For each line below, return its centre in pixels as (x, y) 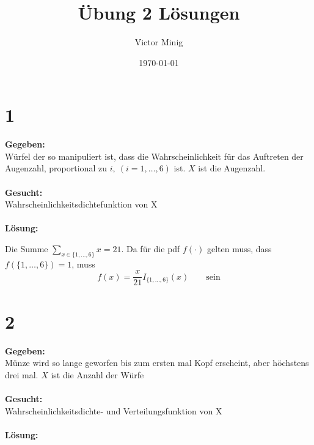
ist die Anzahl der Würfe (97, 374)
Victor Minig (159, 42)
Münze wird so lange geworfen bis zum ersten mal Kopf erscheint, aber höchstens (157, 363)
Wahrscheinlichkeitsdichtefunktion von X (81, 204)
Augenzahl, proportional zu (56, 168)
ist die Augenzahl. (232, 168)
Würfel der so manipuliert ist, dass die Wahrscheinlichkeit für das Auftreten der (154, 156)
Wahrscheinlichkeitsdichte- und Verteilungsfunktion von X (114, 410)
